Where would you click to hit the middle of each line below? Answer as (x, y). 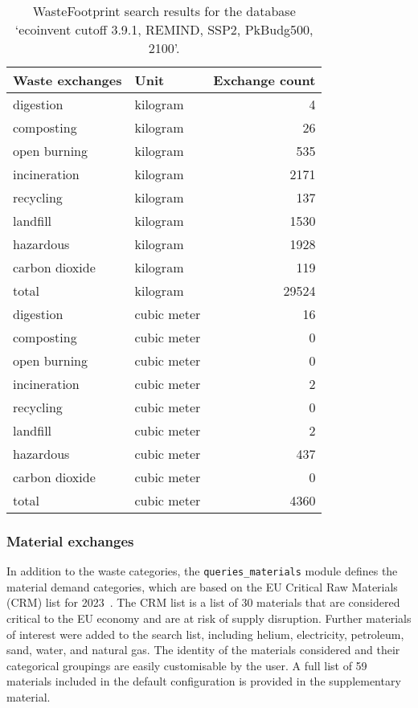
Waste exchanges (68, 80)
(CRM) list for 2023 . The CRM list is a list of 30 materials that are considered (203, 602)
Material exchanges (70, 540)
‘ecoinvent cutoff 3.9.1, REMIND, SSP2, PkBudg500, (164, 29)
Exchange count (264, 80)
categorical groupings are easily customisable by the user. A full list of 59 (187, 665)
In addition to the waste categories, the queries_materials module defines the (202, 571)
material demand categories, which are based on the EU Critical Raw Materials (202, 586)
